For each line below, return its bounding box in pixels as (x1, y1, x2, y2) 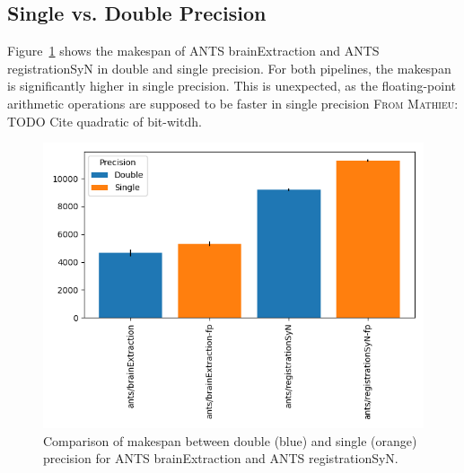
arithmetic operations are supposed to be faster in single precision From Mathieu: (7, 93, 459, 112)
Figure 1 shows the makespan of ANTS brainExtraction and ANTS (7, 41, 380, 60)
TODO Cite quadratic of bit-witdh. (7, 111, 202, 130)
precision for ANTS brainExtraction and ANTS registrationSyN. (43, 449, 398, 468)
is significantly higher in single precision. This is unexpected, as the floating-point (7, 76, 456, 95)
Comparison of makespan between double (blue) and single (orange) (43, 431, 417, 450)
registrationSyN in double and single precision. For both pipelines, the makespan (7, 58, 451, 77)
